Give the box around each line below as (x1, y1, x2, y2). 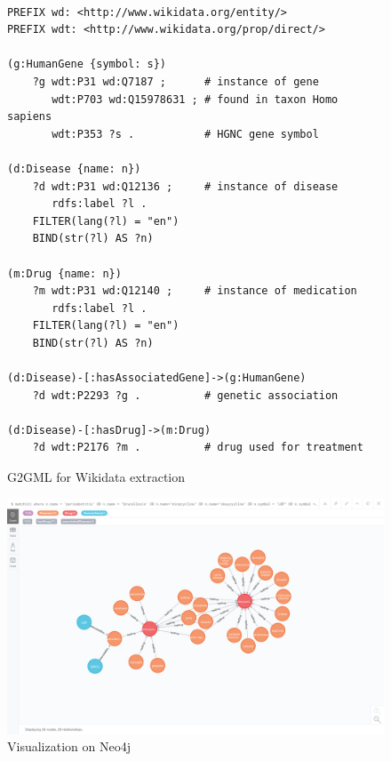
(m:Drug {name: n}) (7, 267, 122, 280)
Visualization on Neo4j (7, 737, 131, 756)
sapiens (7, 110, 52, 124)
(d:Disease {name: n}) (7, 162, 141, 175)
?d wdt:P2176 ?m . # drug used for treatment (32, 441, 363, 454)
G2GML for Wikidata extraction (7, 468, 186, 486)
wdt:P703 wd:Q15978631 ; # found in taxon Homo (52, 92, 339, 106)
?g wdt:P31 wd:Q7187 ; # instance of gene (32, 75, 319, 88)
